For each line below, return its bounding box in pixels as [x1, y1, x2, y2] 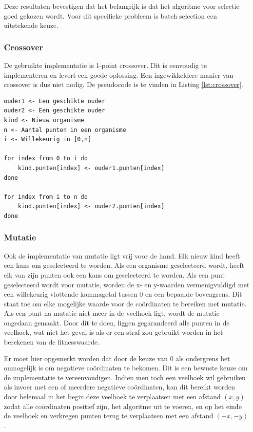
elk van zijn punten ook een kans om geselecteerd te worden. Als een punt [4, 269, 225, 280]
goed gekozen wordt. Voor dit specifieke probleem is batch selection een [4, 10, 217, 21]
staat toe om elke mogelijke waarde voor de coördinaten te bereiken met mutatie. [4, 298, 247, 308]
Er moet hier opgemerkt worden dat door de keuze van [4, 353, 168, 363]
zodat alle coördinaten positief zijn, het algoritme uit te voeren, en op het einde [4, 401, 242, 411]
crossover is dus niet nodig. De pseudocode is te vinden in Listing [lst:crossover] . [4, 79, 243, 89]
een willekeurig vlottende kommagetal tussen [4, 289, 137, 299]
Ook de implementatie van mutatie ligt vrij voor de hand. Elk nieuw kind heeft [4, 250, 240, 260]
